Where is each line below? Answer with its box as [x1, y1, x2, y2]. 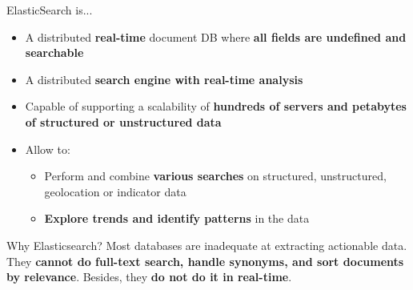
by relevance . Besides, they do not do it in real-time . [6, 268, 292, 285]
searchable [25, 44, 84, 61]
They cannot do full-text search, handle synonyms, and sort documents [6, 252, 404, 269]
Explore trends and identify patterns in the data [44, 210, 310, 227]
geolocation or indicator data [44, 183, 186, 199]
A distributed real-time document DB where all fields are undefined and [25, 28, 407, 45]
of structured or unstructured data [25, 113, 222, 130]
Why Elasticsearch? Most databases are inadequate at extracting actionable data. [6, 236, 407, 253]
